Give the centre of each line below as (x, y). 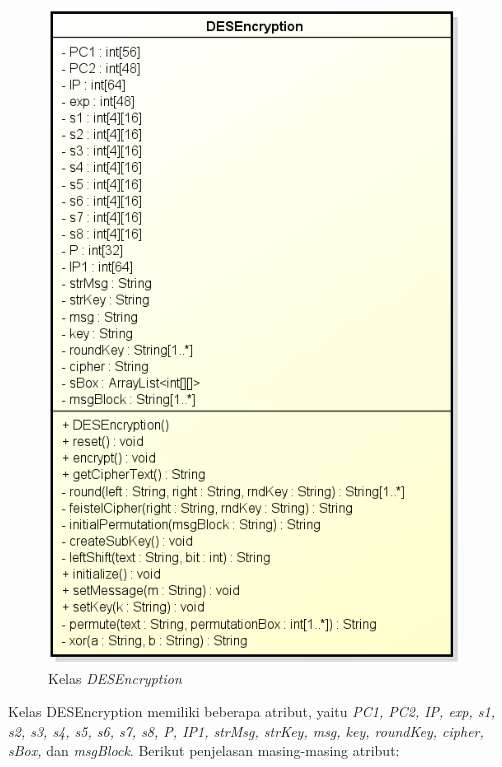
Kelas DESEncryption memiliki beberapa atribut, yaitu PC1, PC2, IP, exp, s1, (251, 711)
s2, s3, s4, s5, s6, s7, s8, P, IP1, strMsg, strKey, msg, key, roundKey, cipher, (246, 730)
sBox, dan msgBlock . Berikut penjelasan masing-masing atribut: (204, 750)
